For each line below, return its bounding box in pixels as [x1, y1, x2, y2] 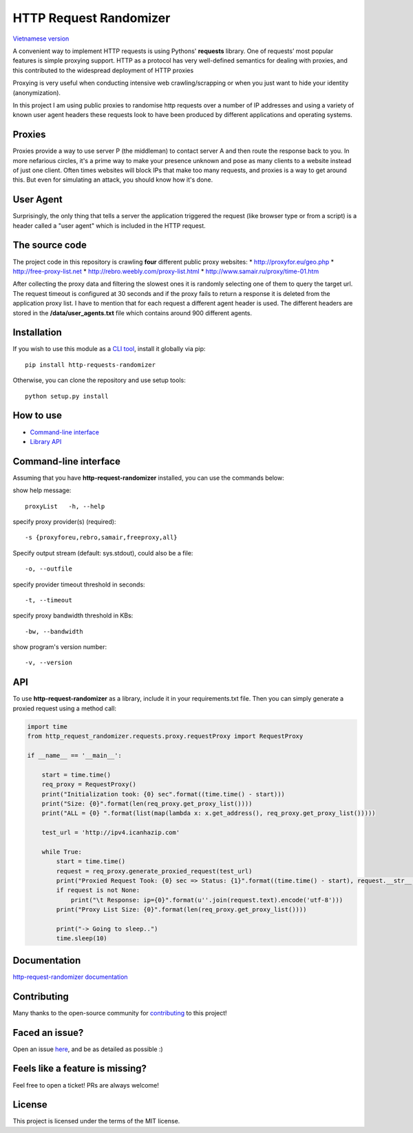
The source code [12, 240, 87, 251]
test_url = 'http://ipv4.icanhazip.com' [41, 829, 180, 836]
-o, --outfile [25, 565, 72, 573]
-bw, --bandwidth [25, 627, 83, 635]
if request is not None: [56, 887, 140, 894]
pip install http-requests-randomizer [25, 361, 156, 368]
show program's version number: [12, 643, 107, 651]
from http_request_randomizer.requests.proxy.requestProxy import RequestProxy [27, 732, 304, 740]
